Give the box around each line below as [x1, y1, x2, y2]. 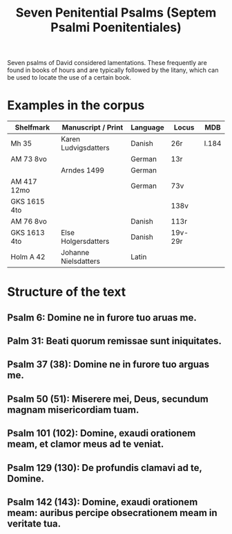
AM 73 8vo [10, 154, 47, 164]
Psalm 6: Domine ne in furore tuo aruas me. [7, 312, 197, 323]
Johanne [61, 248, 90, 258]
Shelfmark [14, 123, 50, 132]
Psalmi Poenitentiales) [50, 19, 182, 35]
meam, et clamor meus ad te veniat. [7, 438, 164, 450]
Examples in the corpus [7, 98, 145, 114]
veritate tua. [7, 518, 61, 530]
